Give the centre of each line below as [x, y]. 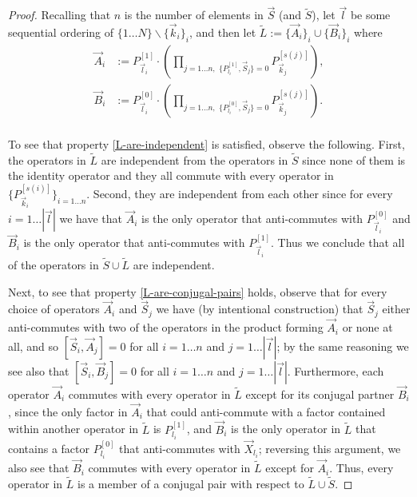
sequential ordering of [61, 32]
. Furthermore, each [336, 370]
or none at [367, 327]
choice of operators [54, 309]
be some [370, 15]
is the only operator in [286, 429]
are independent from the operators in [195, 159]
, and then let [222, 32]
